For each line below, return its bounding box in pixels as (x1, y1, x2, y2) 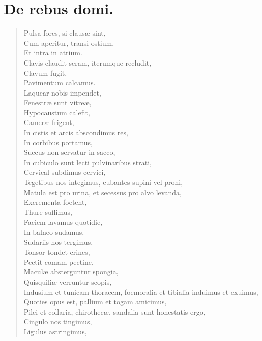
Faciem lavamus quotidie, (23, 216, 103, 227)
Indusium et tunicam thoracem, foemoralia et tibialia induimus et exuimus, (23, 286, 258, 297)
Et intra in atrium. (23, 47, 82, 58)
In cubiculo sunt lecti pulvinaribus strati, (23, 157, 152, 167)
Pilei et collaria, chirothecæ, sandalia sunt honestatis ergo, (23, 306, 206, 317)
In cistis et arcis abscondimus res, (23, 127, 128, 138)
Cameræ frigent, (23, 117, 74, 128)
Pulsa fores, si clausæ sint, (23, 27, 106, 38)
